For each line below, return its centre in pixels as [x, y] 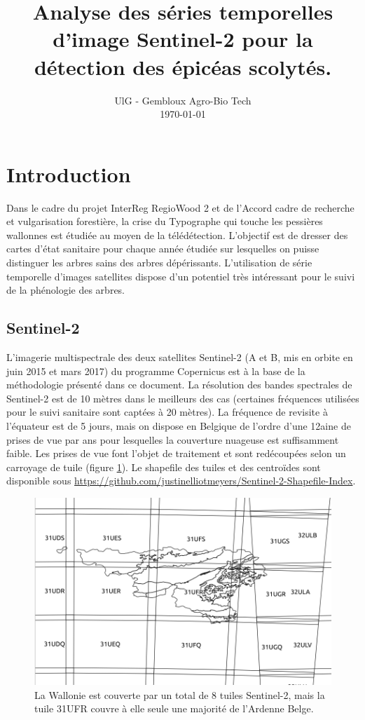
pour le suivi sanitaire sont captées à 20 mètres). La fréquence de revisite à [167, 412]
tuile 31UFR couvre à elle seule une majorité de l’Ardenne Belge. [174, 708]
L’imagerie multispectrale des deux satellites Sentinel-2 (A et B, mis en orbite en [180, 356]
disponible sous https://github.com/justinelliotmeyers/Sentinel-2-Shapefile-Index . [181, 481]
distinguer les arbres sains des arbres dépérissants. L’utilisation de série [159, 262]
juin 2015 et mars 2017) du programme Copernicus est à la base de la [156, 371]
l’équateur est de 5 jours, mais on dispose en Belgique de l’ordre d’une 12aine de [179, 425]
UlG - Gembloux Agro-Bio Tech [183, 100]
